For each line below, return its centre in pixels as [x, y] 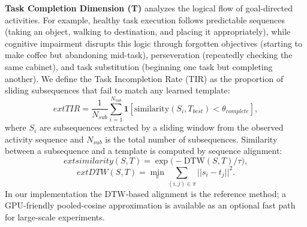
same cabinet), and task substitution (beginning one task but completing [139, 66]
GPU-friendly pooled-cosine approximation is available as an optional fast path [150, 205]
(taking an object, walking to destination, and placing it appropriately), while [148, 31]
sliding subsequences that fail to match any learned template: [118, 90]
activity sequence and [44, 139]
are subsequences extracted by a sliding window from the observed [161, 127]
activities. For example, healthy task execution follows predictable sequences [145, 19]
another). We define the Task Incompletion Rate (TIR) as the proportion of [144, 78]
